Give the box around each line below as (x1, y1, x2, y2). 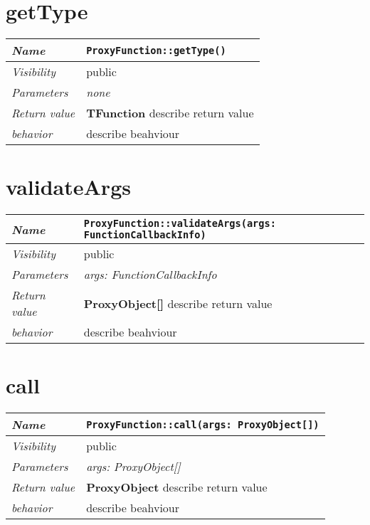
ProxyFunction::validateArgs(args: (83, 218, 276, 230)
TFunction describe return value (86, 105, 254, 122)
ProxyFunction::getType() (86, 44, 226, 56)
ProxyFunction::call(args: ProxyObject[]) (86, 418, 319, 430)
